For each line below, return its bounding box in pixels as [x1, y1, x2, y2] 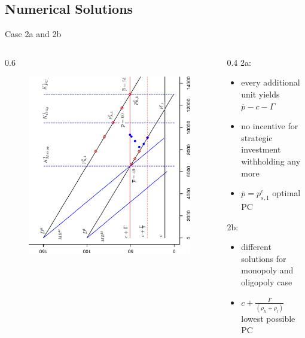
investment [241, 143, 281, 156]
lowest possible [241, 312, 295, 324]
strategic [241, 131, 273, 144]
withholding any [241, 154, 301, 167]
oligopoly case [241, 275, 292, 288]
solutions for [241, 252, 286, 264]
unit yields [241, 87, 280, 100]
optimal [272, 187, 301, 199]
